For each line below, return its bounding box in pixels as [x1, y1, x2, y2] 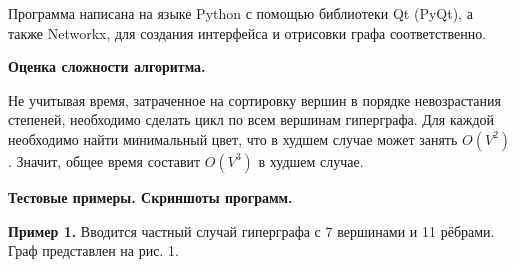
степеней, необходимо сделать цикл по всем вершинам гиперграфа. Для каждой [8, 109, 494, 130]
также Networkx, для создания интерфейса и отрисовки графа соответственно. [8, 22, 487, 43]
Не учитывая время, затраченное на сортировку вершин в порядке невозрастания [8, 89, 501, 110]
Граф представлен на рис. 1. [8, 240, 179, 261]
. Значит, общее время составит [8, 150, 201, 171]
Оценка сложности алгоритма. [8, 56, 206, 77]
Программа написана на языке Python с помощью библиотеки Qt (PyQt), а [8, 3, 473, 23]
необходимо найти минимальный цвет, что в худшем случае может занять [8, 128, 458, 149]
